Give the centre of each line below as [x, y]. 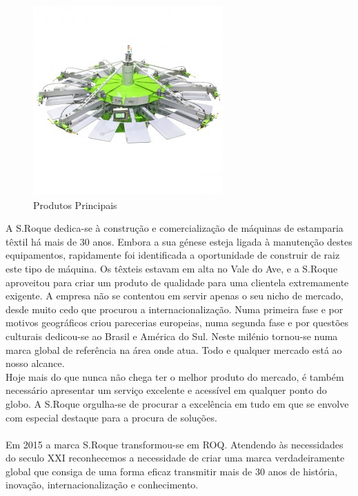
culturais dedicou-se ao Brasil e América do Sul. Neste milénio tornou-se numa [172, 336]
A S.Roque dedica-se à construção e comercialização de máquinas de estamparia [175, 228]
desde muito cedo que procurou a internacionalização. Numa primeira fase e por [175, 309]
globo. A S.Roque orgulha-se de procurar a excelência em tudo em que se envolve [177, 403]
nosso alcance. [35, 363]
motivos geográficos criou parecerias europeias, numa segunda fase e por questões [177, 323]
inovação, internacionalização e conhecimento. [102, 485]
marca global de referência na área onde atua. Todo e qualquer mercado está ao [174, 349]
